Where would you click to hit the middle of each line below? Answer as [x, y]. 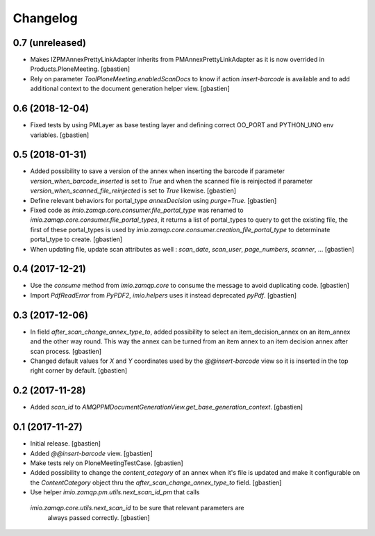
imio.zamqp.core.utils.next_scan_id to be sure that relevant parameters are [137, 508]
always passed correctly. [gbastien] [99, 517]
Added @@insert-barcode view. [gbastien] [91, 453]
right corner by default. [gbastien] [79, 371]
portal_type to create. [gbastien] [76, 239]
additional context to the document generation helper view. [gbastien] [130, 89]
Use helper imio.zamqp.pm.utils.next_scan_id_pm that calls [115, 492]
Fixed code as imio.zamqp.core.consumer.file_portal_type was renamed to [137, 210]
